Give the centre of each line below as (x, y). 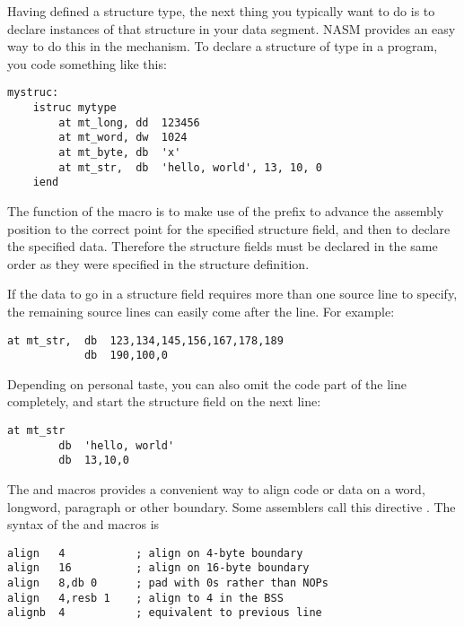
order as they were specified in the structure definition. (158, 263)
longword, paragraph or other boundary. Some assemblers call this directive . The (232, 506)
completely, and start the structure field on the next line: (164, 401)
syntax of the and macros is (83, 524)
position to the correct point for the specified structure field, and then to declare (229, 228)
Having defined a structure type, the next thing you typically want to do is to (221, 11)
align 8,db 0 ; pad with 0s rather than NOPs (168, 583)
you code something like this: (87, 63)
